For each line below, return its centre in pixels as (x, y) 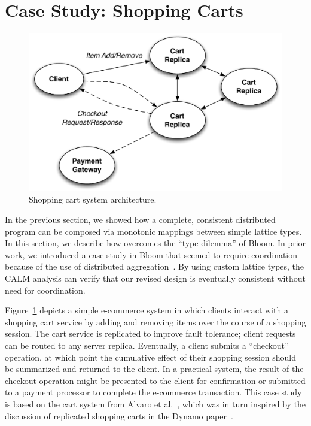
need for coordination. (45, 290)
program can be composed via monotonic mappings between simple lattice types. (153, 231)
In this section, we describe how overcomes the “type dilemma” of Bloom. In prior (155, 243)
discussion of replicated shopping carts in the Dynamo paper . (119, 416)
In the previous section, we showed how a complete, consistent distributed (140, 220)
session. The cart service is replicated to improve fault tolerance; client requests (150, 333)
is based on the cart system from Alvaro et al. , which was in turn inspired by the (155, 404)
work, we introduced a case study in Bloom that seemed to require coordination (151, 254)
